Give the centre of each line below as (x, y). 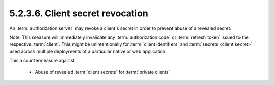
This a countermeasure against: (43, 61)
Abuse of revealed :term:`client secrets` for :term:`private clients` (102, 72)
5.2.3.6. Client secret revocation (79, 13)
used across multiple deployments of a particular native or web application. (88, 51)
